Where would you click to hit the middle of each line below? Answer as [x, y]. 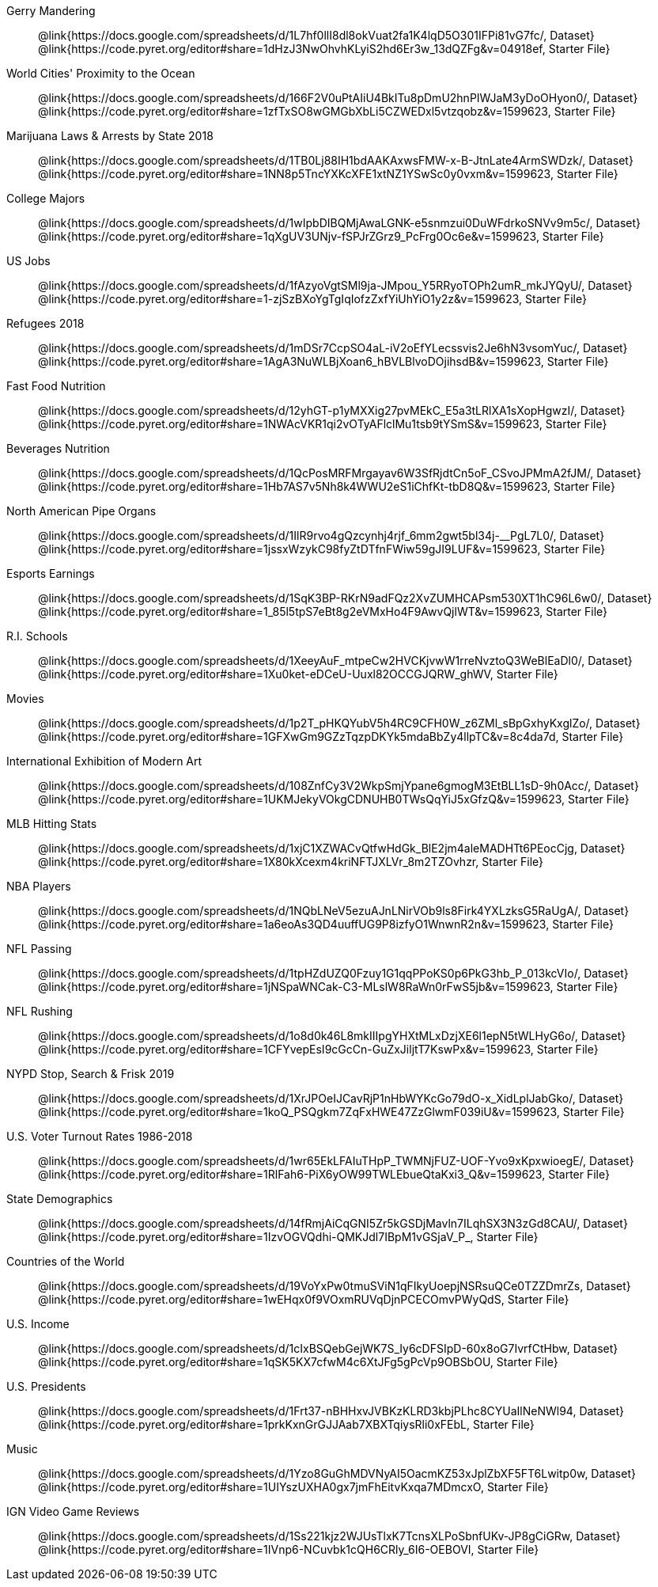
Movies [25, 699]
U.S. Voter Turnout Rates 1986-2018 [100, 1136]
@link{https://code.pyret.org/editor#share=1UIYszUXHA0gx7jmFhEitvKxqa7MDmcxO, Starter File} [293, 1487]
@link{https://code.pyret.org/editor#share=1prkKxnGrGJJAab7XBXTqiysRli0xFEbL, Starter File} [286, 1424]
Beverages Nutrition [58, 448]
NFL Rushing [40, 1011]
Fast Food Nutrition [56, 386]
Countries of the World [66, 1261]
